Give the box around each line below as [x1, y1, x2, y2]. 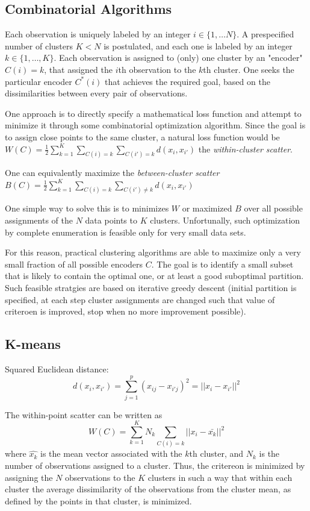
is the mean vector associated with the [40, 447, 182, 460]
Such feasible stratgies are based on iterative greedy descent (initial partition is [5, 281, 297, 293]
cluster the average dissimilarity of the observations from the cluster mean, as [5, 483, 291, 495]
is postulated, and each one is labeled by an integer [104, 39, 293, 52]
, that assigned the [44, 63, 113, 75]
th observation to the [118, 63, 196, 75]
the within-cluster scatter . [198, 142, 293, 155]
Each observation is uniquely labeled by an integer [5, 28, 191, 40]
